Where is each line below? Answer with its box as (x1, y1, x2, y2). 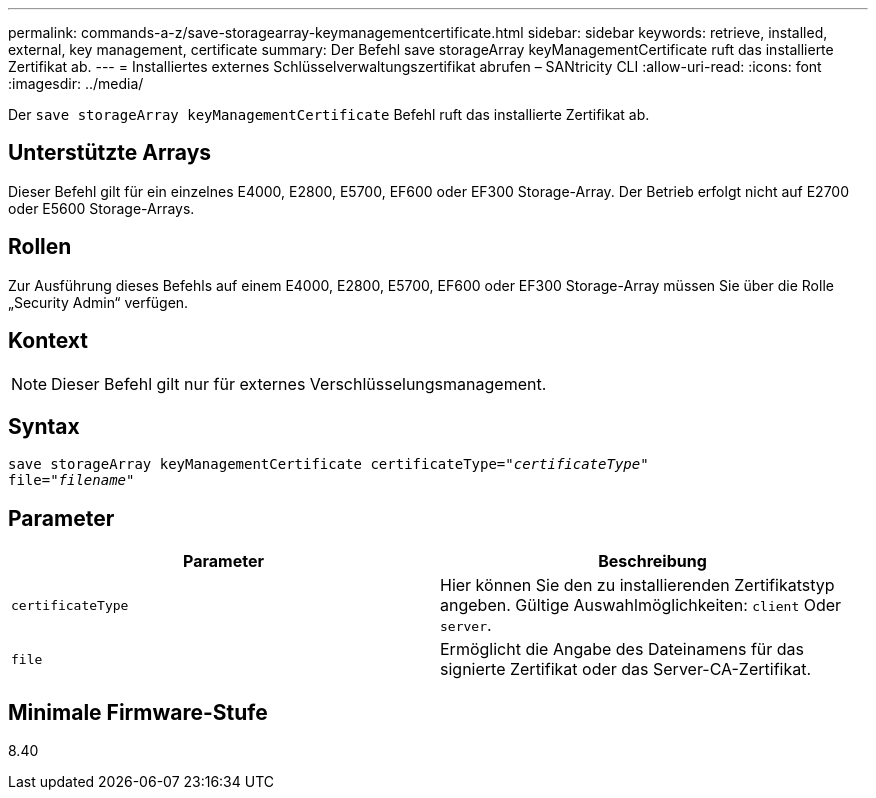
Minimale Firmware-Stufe (8, 699, 268, 725)
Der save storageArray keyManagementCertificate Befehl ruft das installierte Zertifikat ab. (8, 106, 650, 123)
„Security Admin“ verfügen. (8, 293, 189, 311)
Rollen (8, 234, 72, 260)
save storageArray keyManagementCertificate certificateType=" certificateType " (8, 456, 649, 473)
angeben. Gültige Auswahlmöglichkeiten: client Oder (440, 595, 842, 616)
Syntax (8, 413, 80, 439)
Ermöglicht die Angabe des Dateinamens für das (440, 639, 805, 660)
